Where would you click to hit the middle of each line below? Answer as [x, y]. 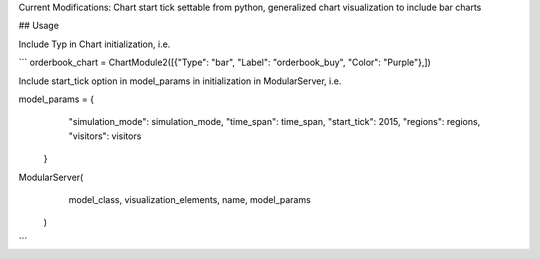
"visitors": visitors [105, 136]
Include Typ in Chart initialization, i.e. [94, 44]
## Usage [39, 26]
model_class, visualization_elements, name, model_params [190, 199]
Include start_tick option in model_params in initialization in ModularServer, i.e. [180, 81]
